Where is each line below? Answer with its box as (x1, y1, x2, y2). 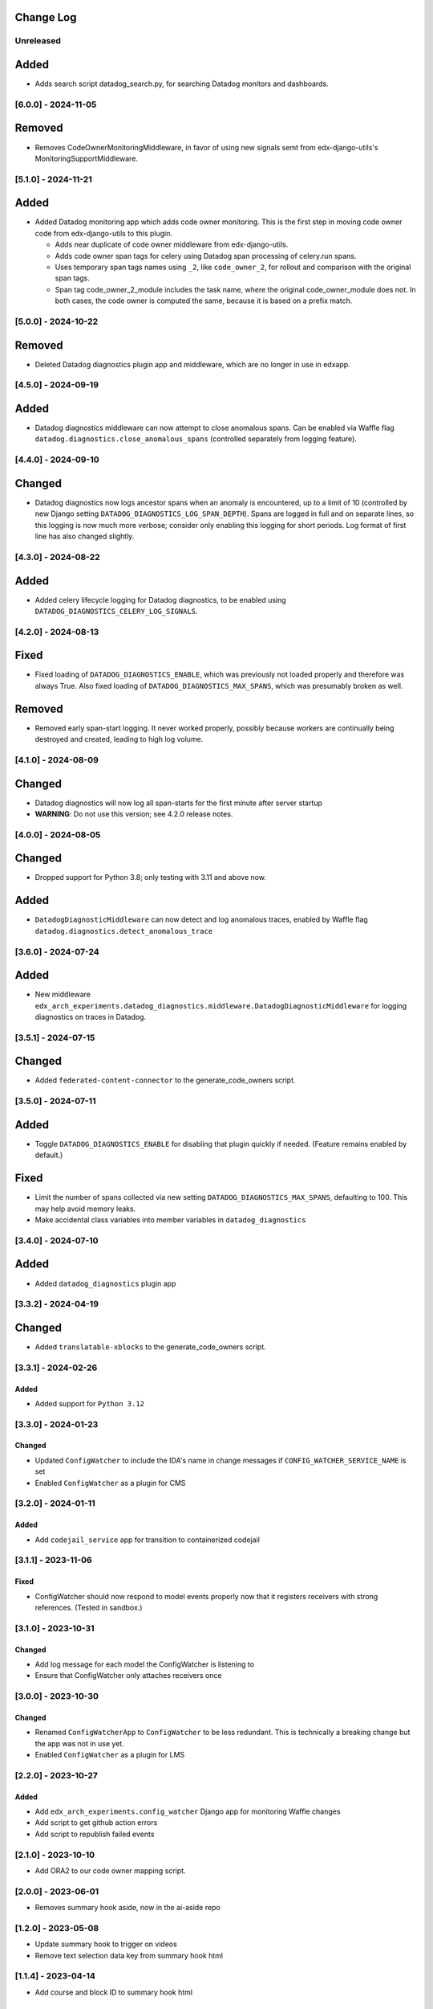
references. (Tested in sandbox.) (34, 1602, 143, 1612)
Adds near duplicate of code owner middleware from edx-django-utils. (55, 239, 289, 249)
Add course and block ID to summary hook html (34, 1987, 192, 1997)
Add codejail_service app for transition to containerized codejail (34, 1535, 261, 1545)
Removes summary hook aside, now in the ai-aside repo (34, 1903, 221, 1913)
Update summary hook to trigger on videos (34, 1939, 178, 1949)
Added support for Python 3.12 (34, 1398, 144, 1408)
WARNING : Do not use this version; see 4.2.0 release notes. (34, 809, 233, 819)
